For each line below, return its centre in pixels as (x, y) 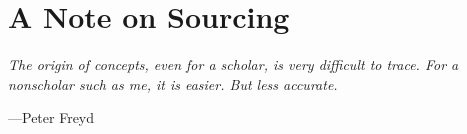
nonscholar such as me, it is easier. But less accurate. (173, 83)
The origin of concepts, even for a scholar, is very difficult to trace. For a (233, 64)
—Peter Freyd (51, 117)
